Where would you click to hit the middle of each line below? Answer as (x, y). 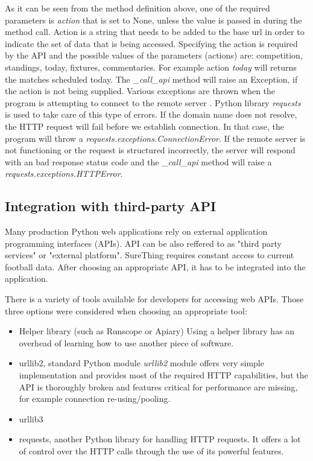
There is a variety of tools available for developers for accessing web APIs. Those (154, 299)
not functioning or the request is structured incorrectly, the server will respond (150, 150)
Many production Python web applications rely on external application (136, 231)
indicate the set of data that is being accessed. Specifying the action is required (151, 43)
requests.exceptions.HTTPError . (64, 173)
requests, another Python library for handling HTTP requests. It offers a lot (160, 439)
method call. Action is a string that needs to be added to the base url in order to (155, 32)
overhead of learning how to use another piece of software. (126, 342)
